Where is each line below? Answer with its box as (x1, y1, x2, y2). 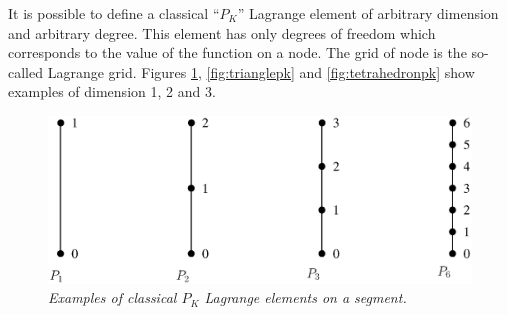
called (8, 61, 43, 82)
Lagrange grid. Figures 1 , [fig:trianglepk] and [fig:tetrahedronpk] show (47, 61, 475, 82)
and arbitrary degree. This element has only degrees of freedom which (8, 22, 436, 43)
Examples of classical (48, 287, 177, 308)
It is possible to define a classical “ (8, 3, 220, 23)
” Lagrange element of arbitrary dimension (237, 3, 499, 23)
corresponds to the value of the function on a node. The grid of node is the (8, 42, 467, 63)
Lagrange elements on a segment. (204, 287, 407, 308)
